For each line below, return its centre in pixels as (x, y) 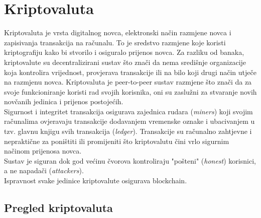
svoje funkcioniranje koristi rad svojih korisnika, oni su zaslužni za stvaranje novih (130, 91)
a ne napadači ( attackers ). (44, 170)
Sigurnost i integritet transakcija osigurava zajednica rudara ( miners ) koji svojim (128, 111)
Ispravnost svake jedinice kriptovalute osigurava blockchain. (96, 180)
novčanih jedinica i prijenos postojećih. (64, 101)
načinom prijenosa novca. (43, 151)
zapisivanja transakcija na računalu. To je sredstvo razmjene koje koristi (115, 42)
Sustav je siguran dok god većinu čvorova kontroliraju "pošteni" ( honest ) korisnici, (130, 160)
